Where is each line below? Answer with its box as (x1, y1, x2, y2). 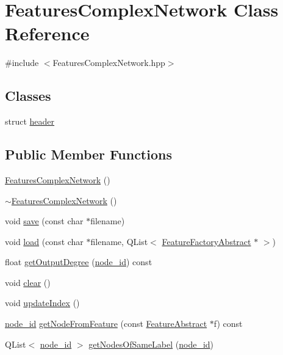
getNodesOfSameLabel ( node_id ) (88, 337, 214, 350)
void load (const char (5, 235, 84, 247)
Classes (5, 86, 51, 105)
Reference (5, 21, 90, 46)
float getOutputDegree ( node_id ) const (5, 255, 152, 268)
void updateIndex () (5, 296, 80, 309)
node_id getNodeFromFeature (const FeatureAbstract (5, 317, 207, 330)
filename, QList (90, 235, 148, 247)
